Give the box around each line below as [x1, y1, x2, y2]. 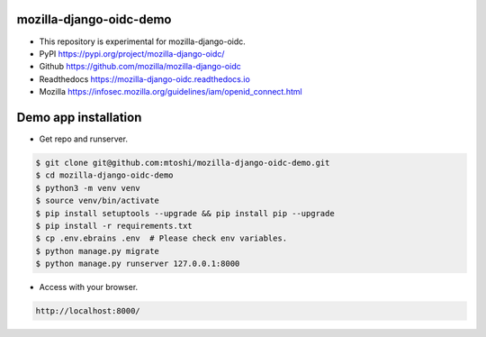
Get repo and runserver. [39, 133, 128, 144]
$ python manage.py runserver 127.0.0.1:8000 [35, 259, 240, 269]
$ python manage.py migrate [35, 246, 159, 256]
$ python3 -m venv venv [35, 183, 141, 193]
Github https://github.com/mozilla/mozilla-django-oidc [39, 61, 242, 72]
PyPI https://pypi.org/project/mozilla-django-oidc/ [39, 48, 225, 59]
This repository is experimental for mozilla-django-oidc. [39, 36, 247, 47]
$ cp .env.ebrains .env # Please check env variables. [35, 233, 288, 243]
